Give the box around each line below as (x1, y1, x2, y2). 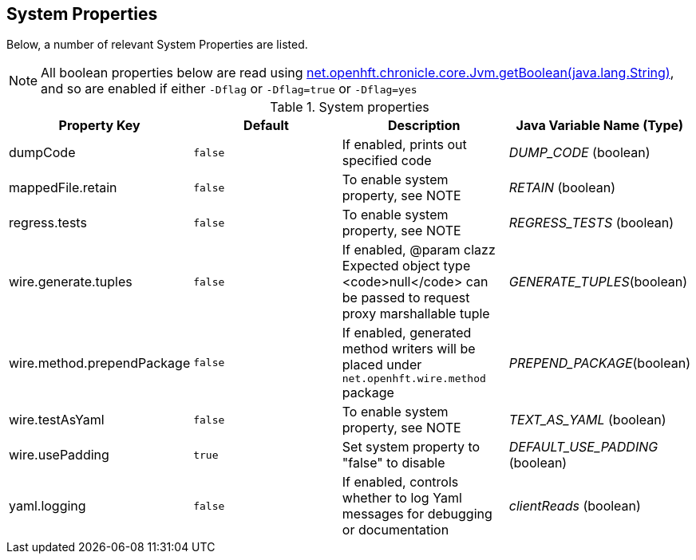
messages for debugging (342, 506, 492, 523)
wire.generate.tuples (9, 274, 132, 290)
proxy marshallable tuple (342, 306, 490, 322)
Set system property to (342, 439, 480, 455)
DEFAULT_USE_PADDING (508, 439, 658, 455)
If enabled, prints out (342, 136, 467, 153)
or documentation (342, 522, 449, 538)
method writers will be (342, 341, 476, 357)
